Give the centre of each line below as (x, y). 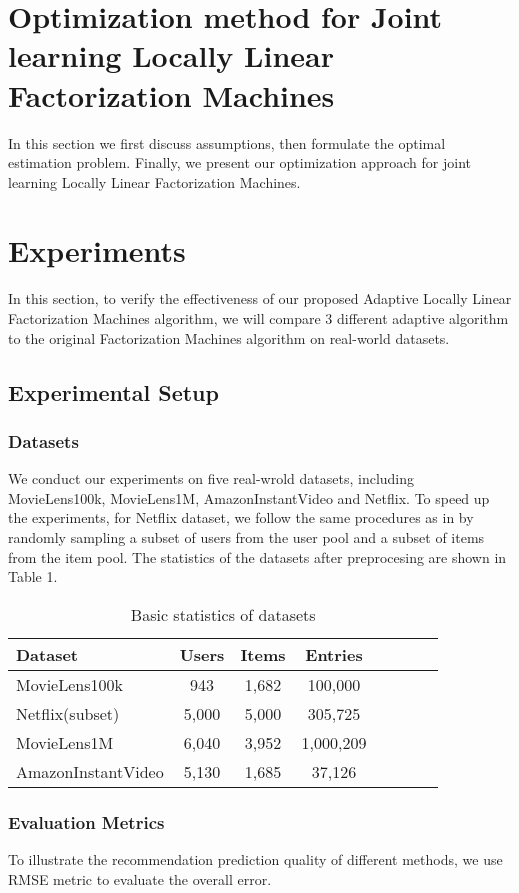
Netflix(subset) (68, 713)
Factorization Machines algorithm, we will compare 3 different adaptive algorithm (258, 318)
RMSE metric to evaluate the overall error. (140, 878)
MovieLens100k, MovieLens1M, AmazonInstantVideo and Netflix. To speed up (249, 497)
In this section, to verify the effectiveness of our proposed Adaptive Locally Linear (260, 298)
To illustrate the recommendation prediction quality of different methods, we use (255, 858)
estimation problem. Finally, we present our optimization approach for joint (239, 162)
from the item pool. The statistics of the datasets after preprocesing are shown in (257, 556)
